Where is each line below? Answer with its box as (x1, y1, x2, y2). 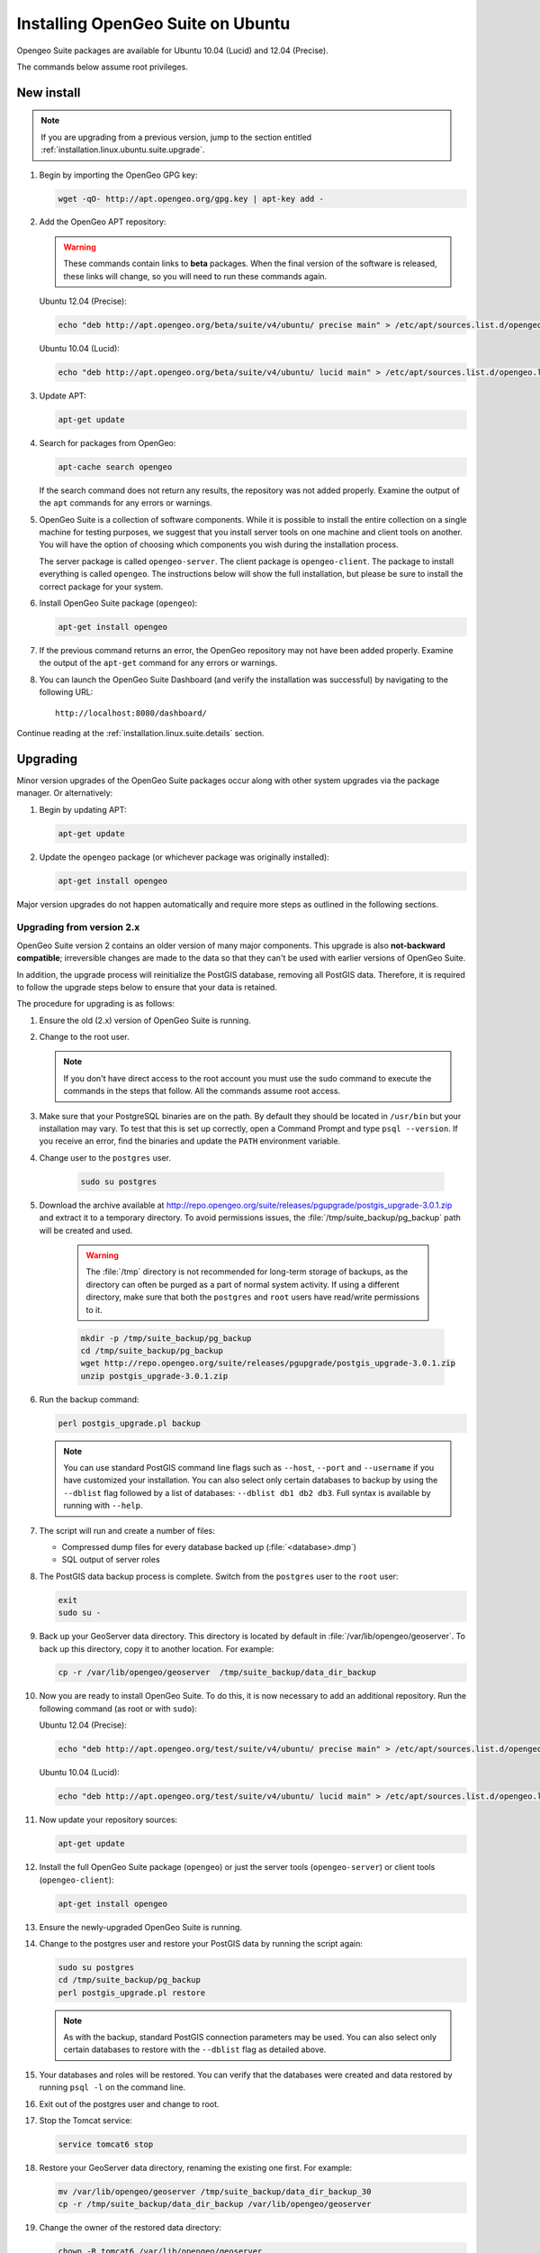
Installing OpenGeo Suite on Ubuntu (16, 14, 291, 33)
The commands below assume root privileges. (16, 61, 189, 72)
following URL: (39, 687, 94, 698)
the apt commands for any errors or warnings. (39, 497, 213, 508)
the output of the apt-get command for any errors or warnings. (39, 658, 278, 669)
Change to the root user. (39, 1032, 130, 1043)
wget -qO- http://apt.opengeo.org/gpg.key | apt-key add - (58, 194, 324, 204)
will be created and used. (39, 1225, 133, 1236)
